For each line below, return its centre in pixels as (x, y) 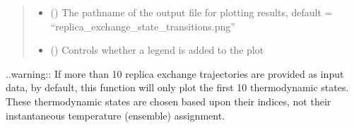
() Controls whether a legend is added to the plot (157, 50)
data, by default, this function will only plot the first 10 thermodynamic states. (177, 87)
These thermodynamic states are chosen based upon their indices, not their (169, 101)
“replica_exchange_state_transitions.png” (143, 26)
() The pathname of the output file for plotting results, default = (191, 12)
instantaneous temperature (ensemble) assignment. (116, 115)
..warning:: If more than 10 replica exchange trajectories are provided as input (175, 73)
